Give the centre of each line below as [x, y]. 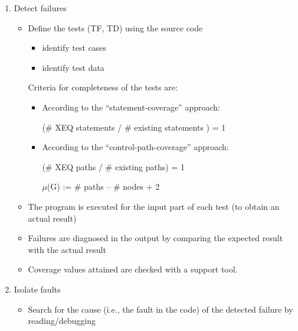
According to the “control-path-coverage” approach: [135, 147]
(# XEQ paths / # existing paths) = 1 [113, 166]
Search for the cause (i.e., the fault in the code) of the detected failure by [161, 309]
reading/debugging [62, 321]
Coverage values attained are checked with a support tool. [133, 269]
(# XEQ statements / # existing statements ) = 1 [134, 127]
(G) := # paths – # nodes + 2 [103, 186]
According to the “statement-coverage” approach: [131, 107]
